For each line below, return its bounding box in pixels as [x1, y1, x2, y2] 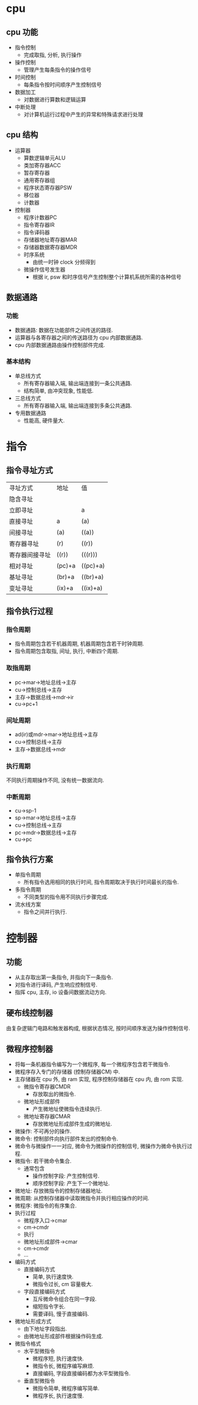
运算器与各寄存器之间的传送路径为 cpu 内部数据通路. [14, 334, 143, 341]
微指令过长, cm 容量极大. [32, 1281, 93, 1288]
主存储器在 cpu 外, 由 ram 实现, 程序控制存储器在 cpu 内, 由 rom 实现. [14, 1076, 184, 1083]
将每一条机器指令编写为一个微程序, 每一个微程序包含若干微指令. [14, 1061, 170, 1068]
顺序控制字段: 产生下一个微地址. [32, 1180, 110, 1187]
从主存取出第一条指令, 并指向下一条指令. [14, 974, 113, 981]
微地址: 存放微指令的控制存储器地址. [14, 1187, 103, 1194]
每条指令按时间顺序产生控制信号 [23, 81, 102, 88]
